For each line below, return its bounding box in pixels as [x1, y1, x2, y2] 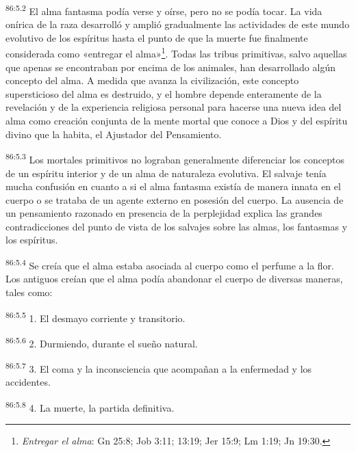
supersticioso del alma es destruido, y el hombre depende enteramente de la [5, 86, 322, 101]
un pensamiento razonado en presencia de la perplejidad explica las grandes [5, 206, 322, 220]
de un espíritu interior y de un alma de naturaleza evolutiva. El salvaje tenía [5, 165, 327, 180]
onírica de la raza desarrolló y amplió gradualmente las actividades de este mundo [5, 17, 350, 31]
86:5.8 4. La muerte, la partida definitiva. [5, 398, 175, 414]
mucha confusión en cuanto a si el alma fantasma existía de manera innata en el [5, 179, 341, 194]
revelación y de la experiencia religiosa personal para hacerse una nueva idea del [5, 100, 342, 114]
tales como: [5, 284, 53, 299]
